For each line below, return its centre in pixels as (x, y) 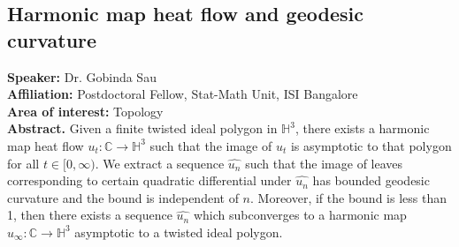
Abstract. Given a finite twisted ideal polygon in (142, 128)
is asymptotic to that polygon (371, 145)
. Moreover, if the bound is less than (348, 197)
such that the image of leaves (324, 163)
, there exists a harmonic (362, 128)
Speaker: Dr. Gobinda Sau (82, 76)
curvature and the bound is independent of (123, 197)
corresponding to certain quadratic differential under (149, 180)
